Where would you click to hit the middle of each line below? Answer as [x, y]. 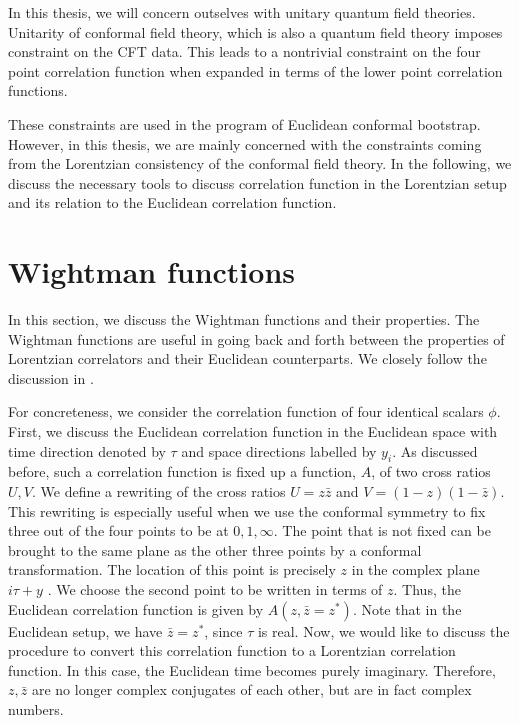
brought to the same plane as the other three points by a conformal [215, 549]
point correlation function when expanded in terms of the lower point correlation [255, 70]
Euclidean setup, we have [85, 630]
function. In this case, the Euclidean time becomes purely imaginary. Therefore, [252, 669]
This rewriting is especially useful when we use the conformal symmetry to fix [247, 510]
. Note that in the [407, 608]
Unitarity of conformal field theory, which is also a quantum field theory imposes [255, 31]
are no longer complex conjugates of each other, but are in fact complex [251, 689]
